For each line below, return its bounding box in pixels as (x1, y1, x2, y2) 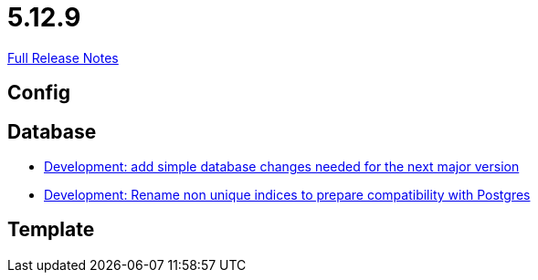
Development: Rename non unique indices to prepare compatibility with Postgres (44, 187, 531, 203)
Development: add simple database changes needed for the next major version (44, 159, 520, 175)
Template (7, 218, 95, 242)
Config (7, 81, 70, 105)
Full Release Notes (7, 49, 119, 66)
